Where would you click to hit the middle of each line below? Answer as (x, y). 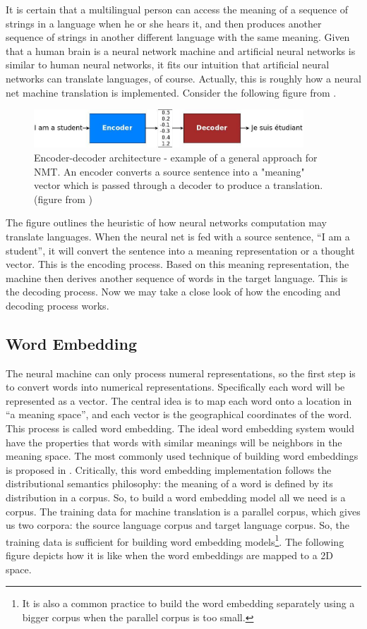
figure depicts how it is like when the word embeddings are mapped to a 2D (170, 555)
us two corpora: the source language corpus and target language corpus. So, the (178, 525)
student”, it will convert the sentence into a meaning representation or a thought (180, 250)
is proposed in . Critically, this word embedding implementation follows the (169, 469)
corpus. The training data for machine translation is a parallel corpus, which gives (183, 511)
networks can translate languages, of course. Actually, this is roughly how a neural (183, 78)
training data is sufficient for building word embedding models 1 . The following (175, 540)
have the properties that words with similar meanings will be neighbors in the (174, 442)
